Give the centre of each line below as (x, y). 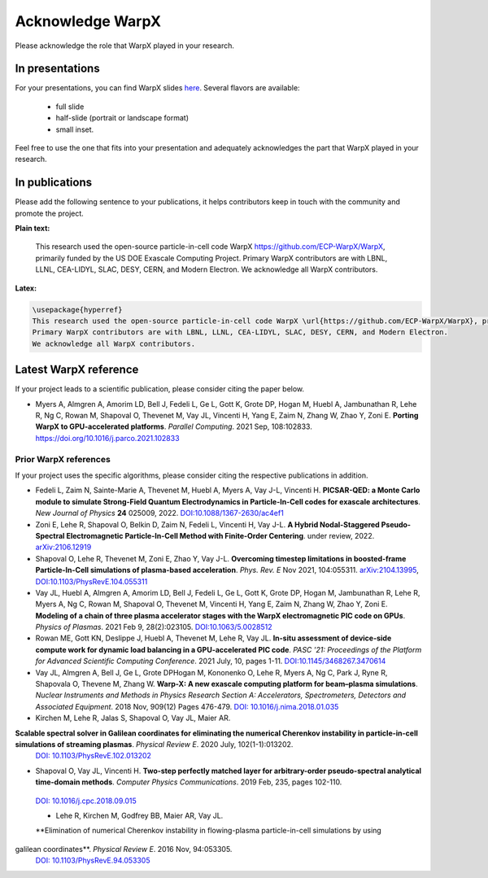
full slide (70, 107)
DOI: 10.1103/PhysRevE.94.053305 (93, 861)
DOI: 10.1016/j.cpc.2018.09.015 (86, 801)
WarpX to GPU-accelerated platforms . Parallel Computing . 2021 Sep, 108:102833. (174, 426)
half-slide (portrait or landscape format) (122, 118)
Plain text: (33, 229)
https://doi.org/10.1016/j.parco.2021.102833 (107, 438)
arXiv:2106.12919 (63, 547)
